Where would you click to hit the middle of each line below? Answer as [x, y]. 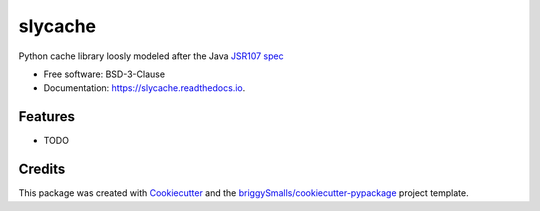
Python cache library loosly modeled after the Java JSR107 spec [151, 56]
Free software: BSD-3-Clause [104, 74]
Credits [42, 169]
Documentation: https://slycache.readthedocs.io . [144, 88]
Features [46, 116]
